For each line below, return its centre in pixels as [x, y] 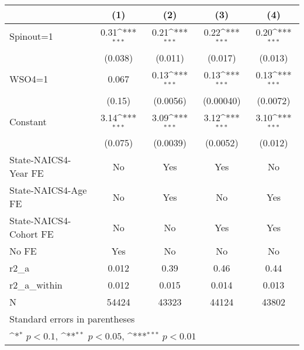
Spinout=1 [31, 36]
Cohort [24, 234]
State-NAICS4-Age [48, 190]
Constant [28, 121]
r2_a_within [36, 285]
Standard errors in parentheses [72, 319]
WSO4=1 [29, 79]
